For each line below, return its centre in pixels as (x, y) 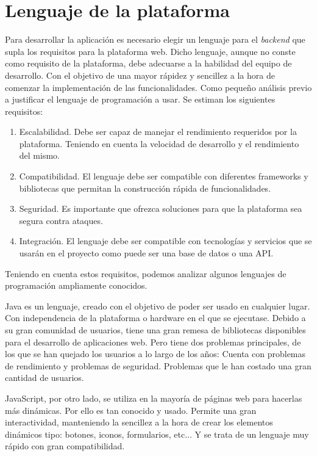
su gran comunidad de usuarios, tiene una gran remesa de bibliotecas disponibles (155, 330)
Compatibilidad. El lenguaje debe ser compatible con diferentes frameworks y (164, 176)
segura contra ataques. (61, 220)
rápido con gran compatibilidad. (65, 446)
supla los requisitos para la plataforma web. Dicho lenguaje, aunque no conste (150, 51)
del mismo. (39, 155)
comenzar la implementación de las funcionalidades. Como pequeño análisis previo (158, 87)
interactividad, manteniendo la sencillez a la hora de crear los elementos (139, 422)
